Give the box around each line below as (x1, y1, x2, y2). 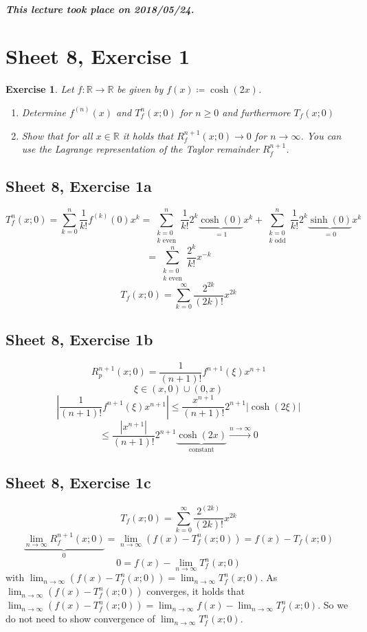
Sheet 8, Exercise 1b (5, 328, 153, 349)
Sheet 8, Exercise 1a (5, 175, 152, 197)
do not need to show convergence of (5, 611, 155, 626)
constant (188, 446, 214, 454)
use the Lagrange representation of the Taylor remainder (21, 142, 259, 156)
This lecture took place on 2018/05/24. (5, 1, 194, 16)
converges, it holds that (146, 584, 245, 598)
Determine (21, 105, 66, 119)
